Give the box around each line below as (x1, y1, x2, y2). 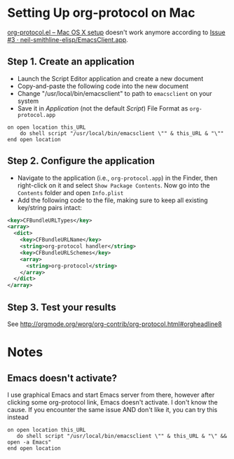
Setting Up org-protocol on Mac (7, 5, 195, 21)
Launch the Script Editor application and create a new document (17, 74, 204, 83)
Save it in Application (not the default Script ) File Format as (17, 104, 188, 113)
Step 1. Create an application (7, 56, 135, 68)
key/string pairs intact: (17, 203, 83, 211)
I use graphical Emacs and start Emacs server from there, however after (7, 390, 215, 399)
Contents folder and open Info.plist (17, 188, 124, 197)
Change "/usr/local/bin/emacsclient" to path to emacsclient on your (17, 89, 212, 97)
